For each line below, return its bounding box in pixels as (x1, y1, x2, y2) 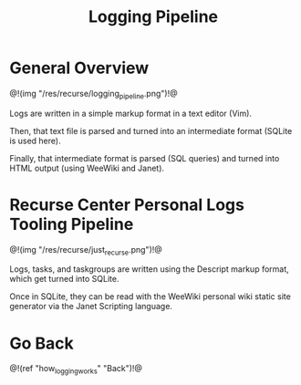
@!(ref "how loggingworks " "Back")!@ (9, 363, 143, 376)
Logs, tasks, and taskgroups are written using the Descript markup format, (9, 264, 289, 275)
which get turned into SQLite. (9, 274, 119, 285)
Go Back (9, 333, 75, 353)
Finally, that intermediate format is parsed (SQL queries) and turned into (9, 152, 280, 163)
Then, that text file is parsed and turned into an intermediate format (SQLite (9, 125, 293, 136)
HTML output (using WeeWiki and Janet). (9, 162, 165, 173)
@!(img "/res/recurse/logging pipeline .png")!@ (9, 88, 178, 101)
